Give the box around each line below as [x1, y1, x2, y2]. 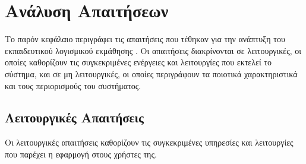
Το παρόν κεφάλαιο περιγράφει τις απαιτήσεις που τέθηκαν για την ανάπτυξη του [5, 33, 285, 45]
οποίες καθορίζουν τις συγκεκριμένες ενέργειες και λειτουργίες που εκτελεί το [5, 56, 272, 68]
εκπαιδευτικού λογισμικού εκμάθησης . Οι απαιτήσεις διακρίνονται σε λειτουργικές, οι [5, 44, 302, 56]
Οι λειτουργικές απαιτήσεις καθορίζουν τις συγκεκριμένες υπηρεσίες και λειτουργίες [5, 136, 294, 149]
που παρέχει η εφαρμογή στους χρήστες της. [5, 147, 157, 160]
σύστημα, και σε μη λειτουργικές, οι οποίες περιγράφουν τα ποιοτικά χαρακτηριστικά [5, 67, 298, 80]
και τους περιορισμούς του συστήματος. [5, 79, 141, 92]
